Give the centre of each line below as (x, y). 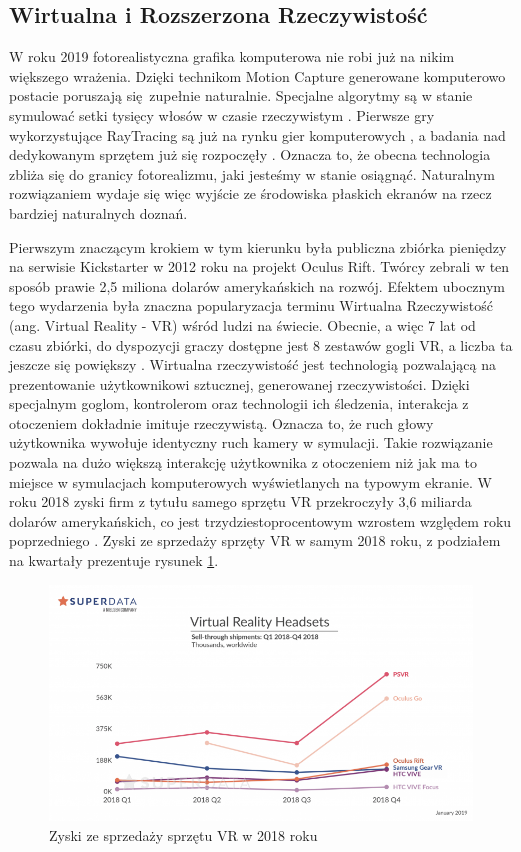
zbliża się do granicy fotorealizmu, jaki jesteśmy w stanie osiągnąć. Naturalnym (252, 173)
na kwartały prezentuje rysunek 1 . (114, 560)
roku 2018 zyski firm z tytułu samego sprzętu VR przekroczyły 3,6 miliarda (240, 501)
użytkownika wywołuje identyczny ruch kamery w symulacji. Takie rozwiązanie (251, 442)
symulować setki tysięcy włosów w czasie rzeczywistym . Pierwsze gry (222, 114)
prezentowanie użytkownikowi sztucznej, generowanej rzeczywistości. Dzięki (239, 383)
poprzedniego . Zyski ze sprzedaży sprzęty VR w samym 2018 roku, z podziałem (255, 540)
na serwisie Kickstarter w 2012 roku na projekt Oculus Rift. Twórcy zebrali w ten (259, 266)
